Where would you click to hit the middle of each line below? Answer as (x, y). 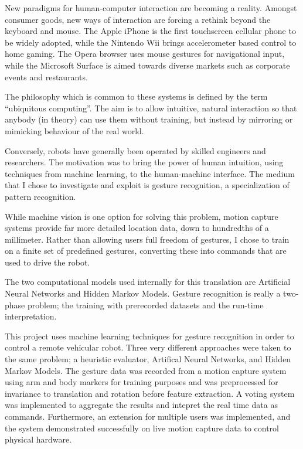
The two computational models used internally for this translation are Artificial (148, 282)
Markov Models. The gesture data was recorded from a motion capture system (146, 370)
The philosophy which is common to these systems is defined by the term (136, 96)
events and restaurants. (46, 76)
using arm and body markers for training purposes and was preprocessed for (142, 382)
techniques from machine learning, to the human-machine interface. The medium (150, 173)
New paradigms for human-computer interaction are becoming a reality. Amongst (151, 8)
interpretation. (31, 316)
